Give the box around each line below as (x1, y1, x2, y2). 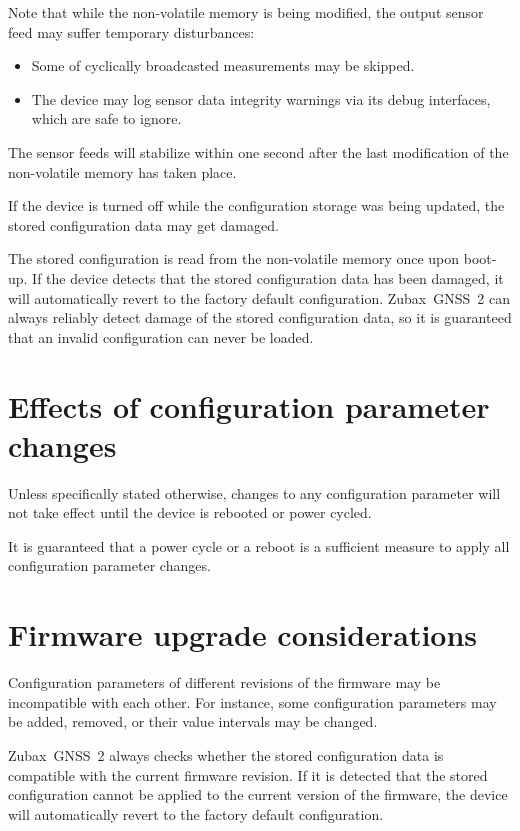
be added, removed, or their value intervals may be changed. (8, 711, 378, 732)
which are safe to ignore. (31, 108, 182, 129)
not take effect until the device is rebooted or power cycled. (8, 502, 372, 523)
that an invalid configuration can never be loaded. (8, 326, 314, 347)
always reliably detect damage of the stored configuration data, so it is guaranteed (8, 307, 512, 328)
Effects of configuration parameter (8, 385, 490, 426)
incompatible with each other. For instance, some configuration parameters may (8, 691, 497, 712)
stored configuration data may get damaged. (8, 214, 279, 235)
